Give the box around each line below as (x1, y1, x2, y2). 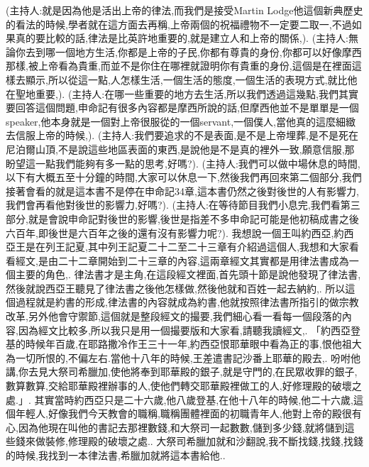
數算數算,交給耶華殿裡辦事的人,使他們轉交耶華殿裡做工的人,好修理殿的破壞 (6, 378, 352, 393)
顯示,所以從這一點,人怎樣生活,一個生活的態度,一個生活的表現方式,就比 (25, 72, 348, 87)
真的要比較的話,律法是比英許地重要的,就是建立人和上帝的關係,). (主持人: (15, 31, 349, 45)
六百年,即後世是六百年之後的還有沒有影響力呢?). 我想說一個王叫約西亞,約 (6, 225, 344, 240)
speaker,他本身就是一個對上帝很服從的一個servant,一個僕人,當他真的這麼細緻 (6, 114, 356, 128)
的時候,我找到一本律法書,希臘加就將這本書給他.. (6, 448, 226, 462)
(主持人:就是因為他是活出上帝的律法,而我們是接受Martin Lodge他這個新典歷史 (6, 3, 363, 17)
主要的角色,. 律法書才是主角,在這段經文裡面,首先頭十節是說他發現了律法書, (15, 267, 361, 282)
